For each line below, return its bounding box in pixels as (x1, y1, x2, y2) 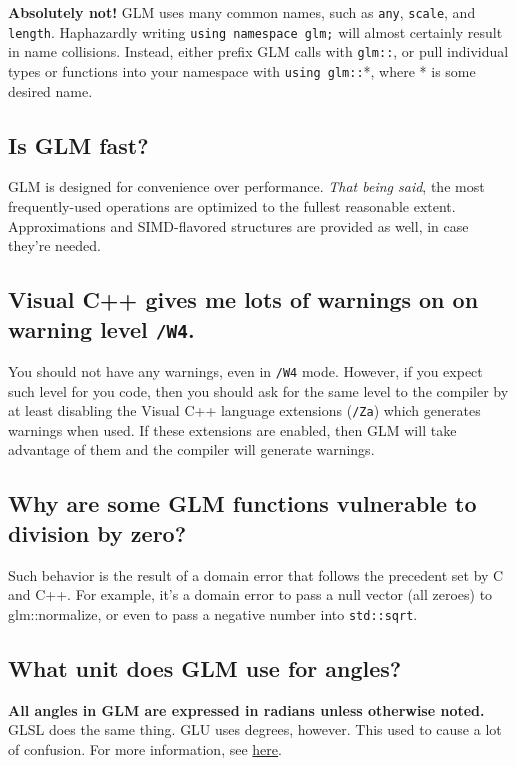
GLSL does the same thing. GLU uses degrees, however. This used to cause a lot (8, 719, 502, 740)
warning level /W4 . (8, 313, 195, 344)
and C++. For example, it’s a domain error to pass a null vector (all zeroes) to (8, 584, 493, 605)
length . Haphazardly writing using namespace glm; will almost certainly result (8, 21, 503, 42)
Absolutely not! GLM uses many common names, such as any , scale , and (8, 2, 476, 22)
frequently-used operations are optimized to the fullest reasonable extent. (8, 196, 456, 217)
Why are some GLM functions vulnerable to (8, 488, 477, 519)
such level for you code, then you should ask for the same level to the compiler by (8, 380, 509, 401)
